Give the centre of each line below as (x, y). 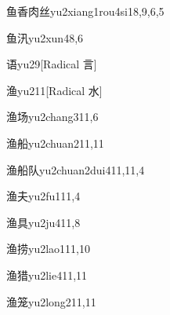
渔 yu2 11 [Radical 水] (54, 90)
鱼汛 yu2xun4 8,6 (45, 37)
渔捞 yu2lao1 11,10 (48, 249)
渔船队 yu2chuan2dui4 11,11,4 (76, 169)
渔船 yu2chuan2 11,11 (55, 143)
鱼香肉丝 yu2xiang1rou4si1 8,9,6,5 (85, 11)
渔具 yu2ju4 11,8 (43, 222)
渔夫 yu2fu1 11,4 (43, 196)
